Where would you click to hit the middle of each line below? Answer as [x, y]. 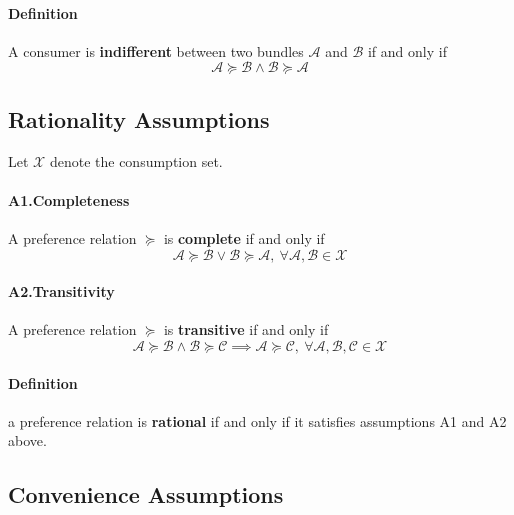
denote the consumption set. [136, 160]
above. [27, 440]
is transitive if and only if [246, 329]
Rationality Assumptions [139, 118]
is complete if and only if [244, 237]
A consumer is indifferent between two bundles [156, 50]
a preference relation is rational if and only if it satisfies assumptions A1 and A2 [257, 420]
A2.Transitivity [61, 291]
